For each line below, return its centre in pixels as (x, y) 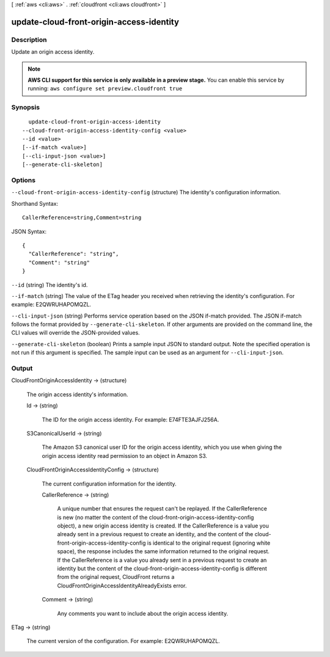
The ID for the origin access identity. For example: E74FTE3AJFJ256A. (130, 419)
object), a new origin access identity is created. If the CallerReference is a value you (163, 526)
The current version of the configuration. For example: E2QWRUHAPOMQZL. (123, 641)
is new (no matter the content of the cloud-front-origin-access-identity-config (156, 517)
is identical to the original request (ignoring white (209, 543)
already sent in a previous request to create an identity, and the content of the (155, 534)
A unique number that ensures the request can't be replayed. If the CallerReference (162, 509)
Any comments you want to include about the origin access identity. (143, 613)
